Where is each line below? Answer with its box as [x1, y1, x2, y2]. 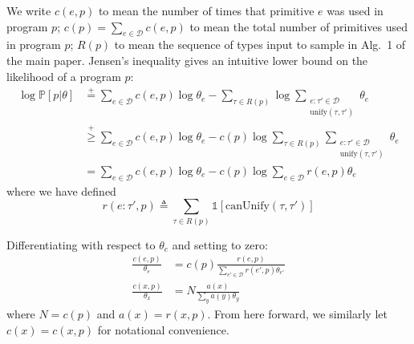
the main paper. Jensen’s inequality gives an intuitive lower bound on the [6, 51, 368, 68]
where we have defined [6, 182, 116, 199]
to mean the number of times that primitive [98, 2, 315, 18]
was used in [327, 2, 384, 18]
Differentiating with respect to [6, 236, 156, 253]
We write [6, 2, 51, 18]
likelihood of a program [6, 67, 121, 84]
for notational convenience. [97, 322, 229, 338]
